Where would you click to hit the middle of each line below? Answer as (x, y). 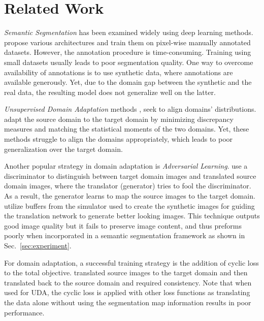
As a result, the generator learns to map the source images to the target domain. (130, 196)
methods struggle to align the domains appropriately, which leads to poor (119, 139)
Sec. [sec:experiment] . (38, 245)
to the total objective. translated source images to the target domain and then (126, 272)
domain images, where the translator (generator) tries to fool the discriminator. (128, 186)
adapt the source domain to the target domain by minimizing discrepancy (119, 119)
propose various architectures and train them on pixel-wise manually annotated (127, 42)
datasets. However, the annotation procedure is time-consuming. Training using (128, 52)
